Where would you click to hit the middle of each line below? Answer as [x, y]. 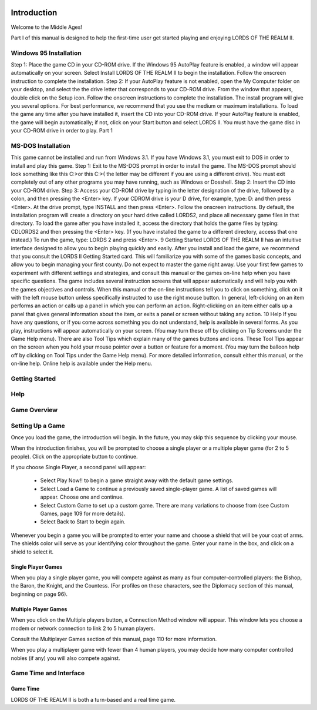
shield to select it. [32, 552]
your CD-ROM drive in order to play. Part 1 [62, 131]
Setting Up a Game [38, 426]
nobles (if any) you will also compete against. [65, 658]
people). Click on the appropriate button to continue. [74, 456]
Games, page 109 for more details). [83, 514]
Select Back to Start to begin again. [83, 522]
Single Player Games [37, 567]
